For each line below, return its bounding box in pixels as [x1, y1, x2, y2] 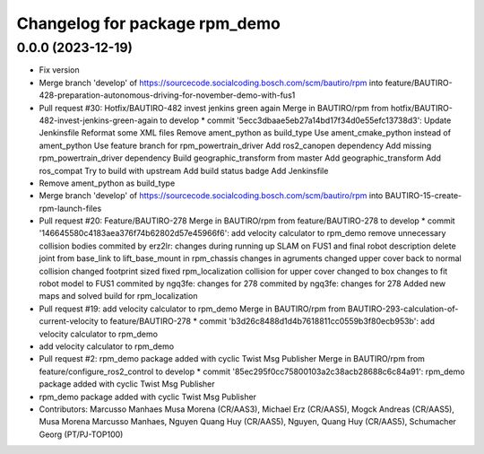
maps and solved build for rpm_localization [39, 291, 198, 301]
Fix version [39, 65, 80, 75]
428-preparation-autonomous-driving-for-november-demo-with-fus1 [39, 90, 296, 100]
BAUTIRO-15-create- [385, 190, 462, 201]
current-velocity [39, 316, 99, 327]
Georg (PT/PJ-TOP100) [39, 429, 124, 440]
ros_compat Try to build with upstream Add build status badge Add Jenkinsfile [39, 165, 329, 176]
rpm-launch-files [39, 203, 102, 214]
